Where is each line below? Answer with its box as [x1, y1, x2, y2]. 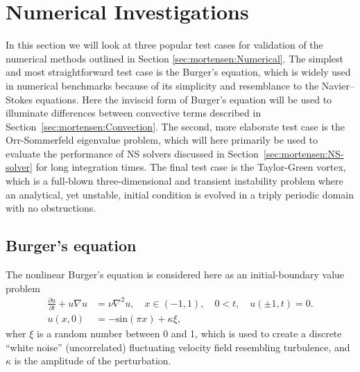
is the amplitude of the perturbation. [14, 353, 171, 368]
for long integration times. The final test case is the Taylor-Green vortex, [35, 160, 346, 174]
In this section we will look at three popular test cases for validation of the [6, 37, 323, 52]
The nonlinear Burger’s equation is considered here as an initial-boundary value [6, 267, 345, 282]
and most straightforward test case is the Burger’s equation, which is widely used [6, 65, 351, 79]
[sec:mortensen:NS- [263, 146, 344, 160]
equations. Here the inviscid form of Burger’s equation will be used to [35, 92, 332, 106]
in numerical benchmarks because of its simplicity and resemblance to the [6, 78, 319, 92]
